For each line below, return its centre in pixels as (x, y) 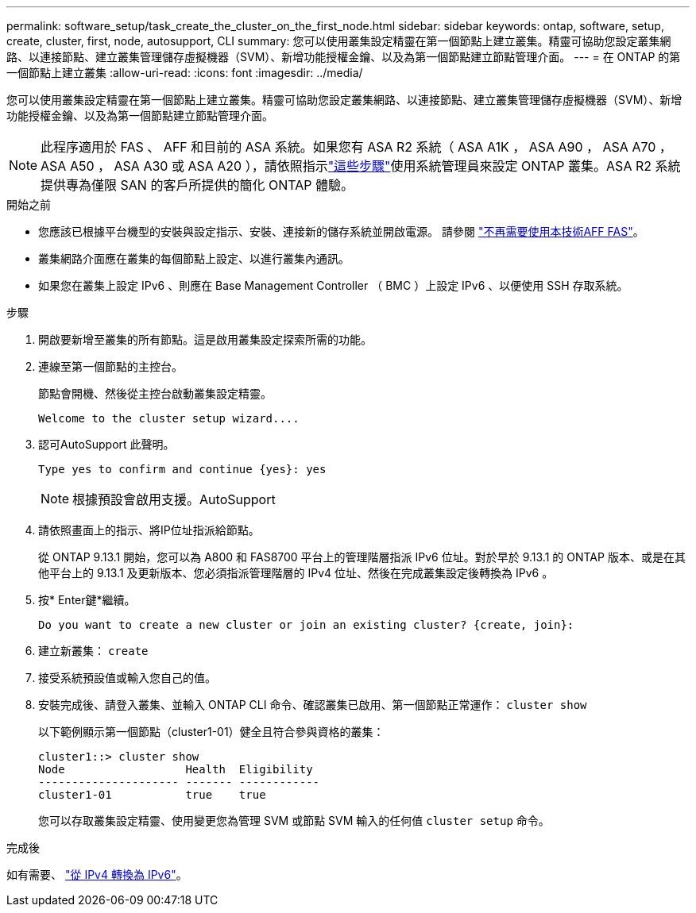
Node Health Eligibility (176, 769)
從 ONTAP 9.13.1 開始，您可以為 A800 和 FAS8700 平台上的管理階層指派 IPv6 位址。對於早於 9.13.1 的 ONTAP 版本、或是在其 (362, 557)
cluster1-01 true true (152, 795)
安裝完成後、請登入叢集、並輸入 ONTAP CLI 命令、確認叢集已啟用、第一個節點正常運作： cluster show (313, 705)
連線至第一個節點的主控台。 (110, 366)
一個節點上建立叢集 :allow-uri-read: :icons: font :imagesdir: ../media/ (185, 73)
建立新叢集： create (93, 651)
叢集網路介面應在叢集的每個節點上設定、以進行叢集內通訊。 (194, 258)
